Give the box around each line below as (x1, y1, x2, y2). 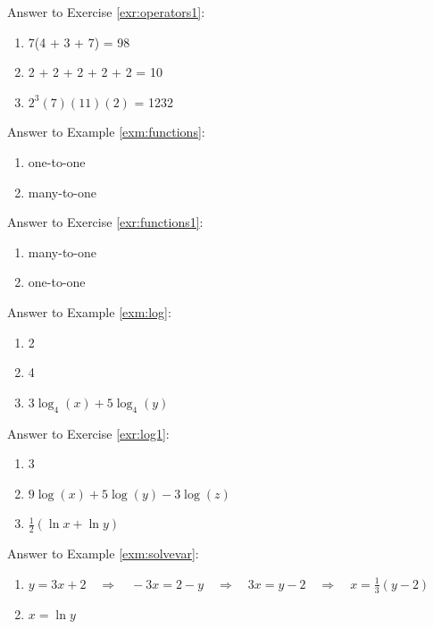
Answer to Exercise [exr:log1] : (7, 424, 170, 442)
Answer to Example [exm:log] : (7, 302, 171, 321)
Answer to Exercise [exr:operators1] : (7, 3, 205, 21)
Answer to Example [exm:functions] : (7, 122, 205, 141)
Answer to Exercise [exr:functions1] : (7, 213, 204, 231)
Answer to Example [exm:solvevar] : (7, 544, 199, 563)
